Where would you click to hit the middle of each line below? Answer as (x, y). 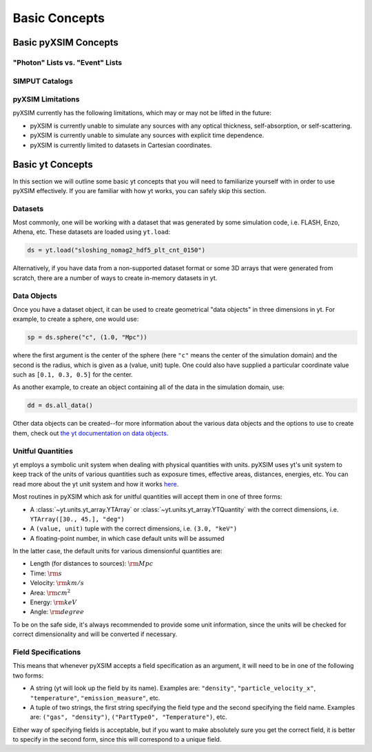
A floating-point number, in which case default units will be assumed (127, 538)
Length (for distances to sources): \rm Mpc (92, 564)
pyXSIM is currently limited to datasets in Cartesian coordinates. (121, 145)
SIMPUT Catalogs (43, 81)
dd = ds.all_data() (60, 406)
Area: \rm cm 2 (50, 592)
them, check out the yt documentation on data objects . (91, 433)
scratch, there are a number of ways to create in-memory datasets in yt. (115, 278)
